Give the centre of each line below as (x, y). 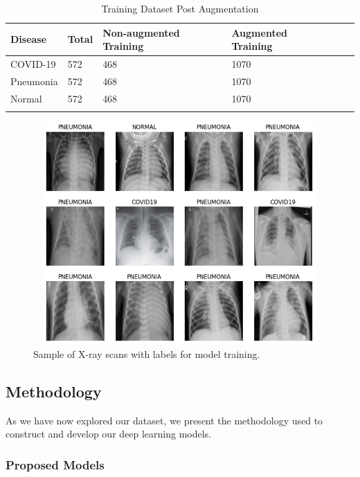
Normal (26, 98)
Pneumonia (34, 81)
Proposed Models (55, 464)
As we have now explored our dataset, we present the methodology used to (164, 420)
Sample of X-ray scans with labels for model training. (147, 353)
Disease (29, 39)
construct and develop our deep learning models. (109, 434)
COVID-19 (33, 64)
